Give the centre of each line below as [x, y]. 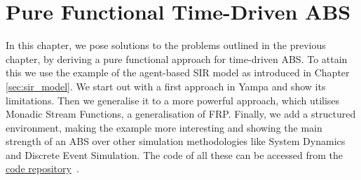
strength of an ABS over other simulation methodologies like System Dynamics [176, 141]
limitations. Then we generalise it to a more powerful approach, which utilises [173, 100]
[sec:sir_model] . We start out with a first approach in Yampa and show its [166, 86]
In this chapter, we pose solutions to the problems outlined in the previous [166, 45]
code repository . [42, 168]
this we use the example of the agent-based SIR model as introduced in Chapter [178, 72]
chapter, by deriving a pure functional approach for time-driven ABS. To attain [177, 58]
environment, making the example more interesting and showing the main [164, 127]
